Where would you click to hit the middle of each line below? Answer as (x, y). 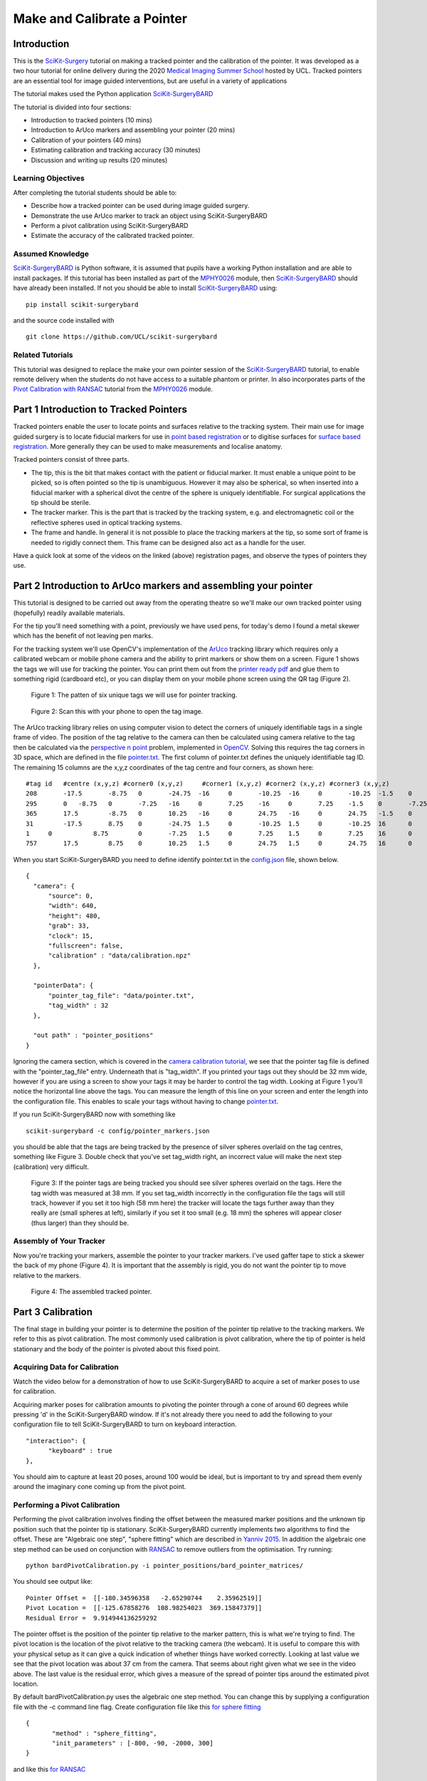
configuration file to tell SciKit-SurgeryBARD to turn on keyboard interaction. (125, 1424)
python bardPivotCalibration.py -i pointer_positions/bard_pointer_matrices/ (165, 1566)
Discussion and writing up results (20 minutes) (99, 160)
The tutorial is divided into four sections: (72, 107)
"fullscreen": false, (86, 945)
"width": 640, (73, 906)
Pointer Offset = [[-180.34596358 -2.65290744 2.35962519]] (144, 1598)
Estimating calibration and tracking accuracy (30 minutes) (116, 150)
